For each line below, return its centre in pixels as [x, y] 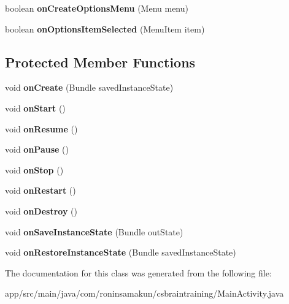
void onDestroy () [41, 211]
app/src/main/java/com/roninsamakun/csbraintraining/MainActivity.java [144, 293]
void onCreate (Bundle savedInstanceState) [89, 87]
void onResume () [41, 128]
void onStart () [35, 108]
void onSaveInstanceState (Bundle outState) [94, 231]
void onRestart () [40, 190]
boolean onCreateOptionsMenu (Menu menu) [97, 8]
